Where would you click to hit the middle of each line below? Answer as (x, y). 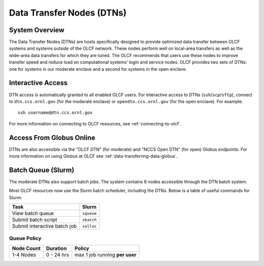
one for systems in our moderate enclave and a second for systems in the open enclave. (98, 69)
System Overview (37, 30)
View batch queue (33, 213)
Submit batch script (34, 220)
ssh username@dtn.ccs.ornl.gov (55, 113)
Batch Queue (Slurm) (42, 170)
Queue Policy (25, 238)
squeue (90, 213)
